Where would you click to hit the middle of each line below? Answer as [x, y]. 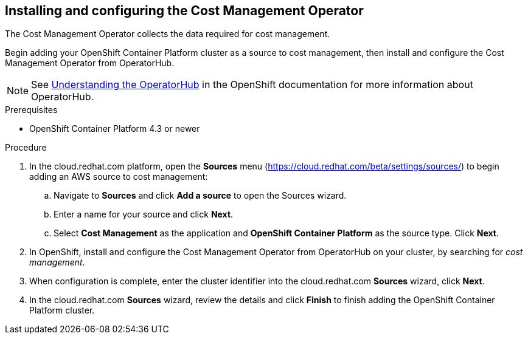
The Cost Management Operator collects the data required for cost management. [168, 34]
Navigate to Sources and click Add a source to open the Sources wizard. [200, 196]
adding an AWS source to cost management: [119, 177]
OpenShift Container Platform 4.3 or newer [115, 129]
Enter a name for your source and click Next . [144, 214]
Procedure [26, 148]
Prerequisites [31, 110]
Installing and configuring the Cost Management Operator [184, 11]
